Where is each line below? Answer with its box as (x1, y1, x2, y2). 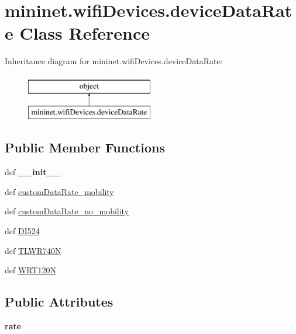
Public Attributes (5, 293, 113, 311)
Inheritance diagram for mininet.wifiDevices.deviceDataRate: (5, 55, 223, 67)
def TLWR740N (5, 244, 61, 256)
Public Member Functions (5, 138, 165, 156)
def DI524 (5, 225, 40, 237)
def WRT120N (5, 264, 57, 276)
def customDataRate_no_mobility (5, 205, 129, 217)
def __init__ (5, 166, 61, 178)
